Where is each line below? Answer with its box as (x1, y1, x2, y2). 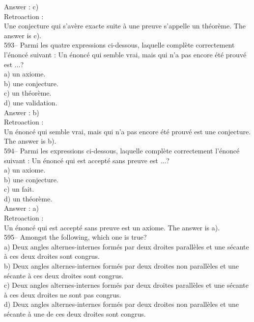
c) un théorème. (4, 88, 52, 98)
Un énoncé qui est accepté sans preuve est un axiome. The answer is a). (4, 222, 220, 232)
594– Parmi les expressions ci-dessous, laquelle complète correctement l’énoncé (4, 145, 240, 155)
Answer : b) (4, 107, 39, 117)
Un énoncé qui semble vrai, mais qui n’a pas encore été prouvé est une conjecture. (4, 126, 251, 136)
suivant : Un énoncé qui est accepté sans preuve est (4, 155, 158, 165)
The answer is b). (4, 136, 56, 146)
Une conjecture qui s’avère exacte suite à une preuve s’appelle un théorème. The (4, 21, 246, 31)
